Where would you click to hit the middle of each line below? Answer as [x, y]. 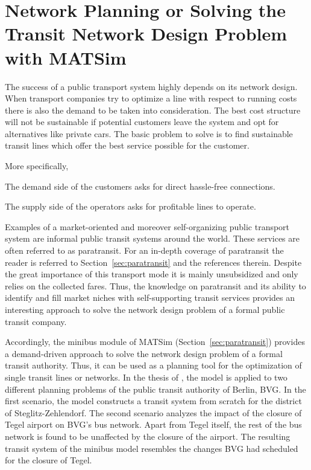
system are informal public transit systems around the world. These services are [152, 238]
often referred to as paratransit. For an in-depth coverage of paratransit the [144, 250]
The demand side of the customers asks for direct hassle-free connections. [140, 186]
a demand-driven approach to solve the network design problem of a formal [144, 353]
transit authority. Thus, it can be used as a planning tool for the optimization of [153, 365]
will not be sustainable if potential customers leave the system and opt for [142, 122]
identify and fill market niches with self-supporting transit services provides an [150, 298]
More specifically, [37, 166]
